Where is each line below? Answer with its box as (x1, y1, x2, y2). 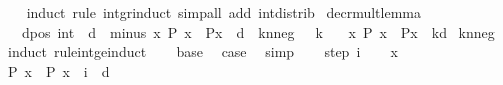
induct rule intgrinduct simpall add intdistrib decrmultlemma (26, 2, 421, 22)
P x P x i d (7, 60, 110, 81)
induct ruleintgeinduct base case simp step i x (7, 41, 398, 62)
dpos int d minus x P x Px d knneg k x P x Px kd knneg (21, 21, 495, 42)
